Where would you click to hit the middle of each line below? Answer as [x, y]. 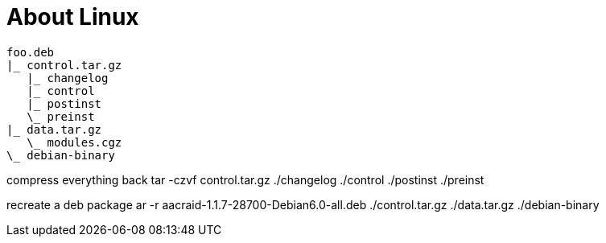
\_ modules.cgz [74, 142]
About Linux [73, 17]
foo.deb [31, 52]
